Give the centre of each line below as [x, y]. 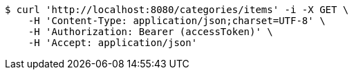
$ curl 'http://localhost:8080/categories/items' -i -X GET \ [177, 10]
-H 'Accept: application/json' [113, 43]
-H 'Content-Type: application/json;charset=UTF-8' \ [177, 21]
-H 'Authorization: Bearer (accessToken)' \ [150, 32]
